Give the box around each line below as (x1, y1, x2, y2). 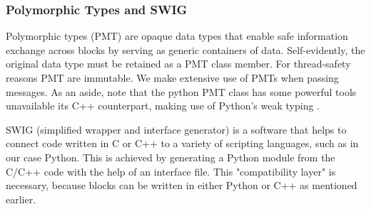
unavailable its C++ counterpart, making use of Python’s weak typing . (6, 98, 320, 113)
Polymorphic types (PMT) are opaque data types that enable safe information (6, 28, 348, 43)
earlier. (6, 191, 36, 206)
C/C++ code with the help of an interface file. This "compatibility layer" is (6, 164, 336, 178)
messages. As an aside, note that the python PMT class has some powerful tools (6, 84, 357, 99)
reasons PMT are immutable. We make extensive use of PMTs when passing (6, 70, 339, 85)
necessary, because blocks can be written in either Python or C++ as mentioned (6, 178, 357, 193)
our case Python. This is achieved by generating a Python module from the (6, 149, 335, 164)
